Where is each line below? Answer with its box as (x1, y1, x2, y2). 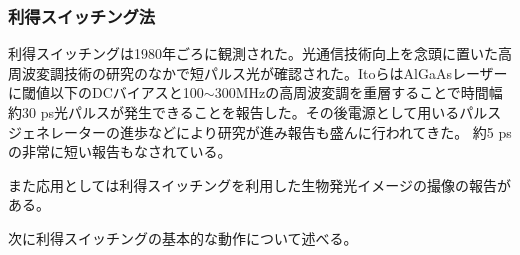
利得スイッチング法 (8, 3, 156, 28)
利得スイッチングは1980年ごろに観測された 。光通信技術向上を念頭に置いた (8, 43, 498, 64)
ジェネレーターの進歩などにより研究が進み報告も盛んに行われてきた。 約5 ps (8, 121, 512, 142)
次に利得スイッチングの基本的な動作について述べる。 (8, 227, 358, 248)
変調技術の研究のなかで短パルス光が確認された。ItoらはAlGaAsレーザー (35, 62, 508, 83)
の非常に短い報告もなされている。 (8, 141, 232, 162)
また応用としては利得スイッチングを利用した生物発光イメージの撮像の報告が (8, 174, 512, 195)
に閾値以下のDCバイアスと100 (8, 82, 204, 103)
